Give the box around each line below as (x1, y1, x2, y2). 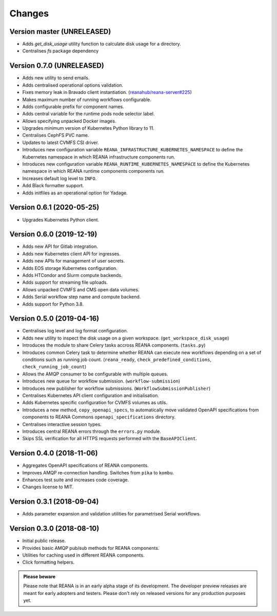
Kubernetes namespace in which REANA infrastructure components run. (22, 154, 175, 160)
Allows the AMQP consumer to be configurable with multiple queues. (22, 371, 168, 377)
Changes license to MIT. (22, 484, 74, 490)
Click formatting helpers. (22, 559, 75, 565)
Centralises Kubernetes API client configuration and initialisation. (22, 392, 159, 399)
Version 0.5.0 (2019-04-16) (9, 314, 100, 323)
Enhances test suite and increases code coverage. (22, 477, 129, 483)
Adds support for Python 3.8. (22, 301, 84, 307)
